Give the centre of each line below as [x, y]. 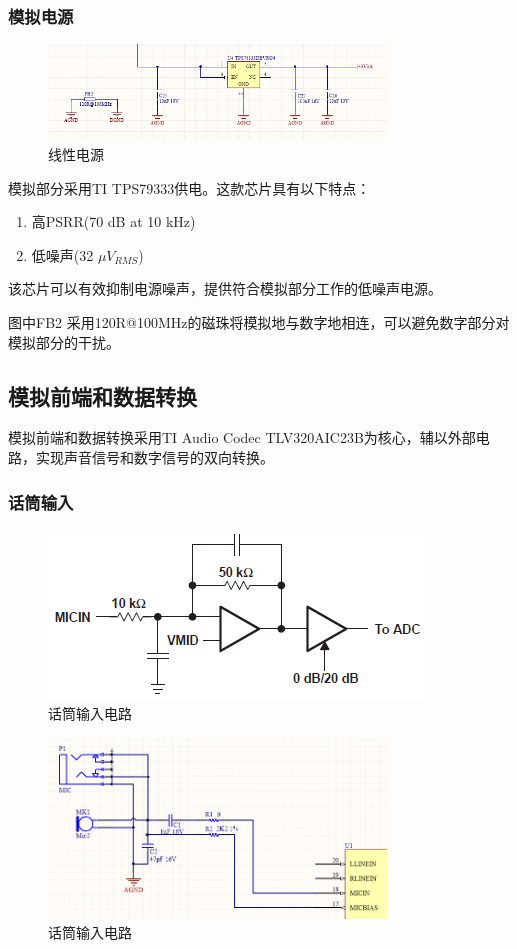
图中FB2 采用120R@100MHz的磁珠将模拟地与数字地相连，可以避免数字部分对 [259, 322]
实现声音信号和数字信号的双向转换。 [154, 457]
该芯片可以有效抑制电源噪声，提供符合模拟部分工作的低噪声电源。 [225, 288]
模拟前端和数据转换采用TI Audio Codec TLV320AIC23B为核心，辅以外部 [242, 437]
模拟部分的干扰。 [64, 341]
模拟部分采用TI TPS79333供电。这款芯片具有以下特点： [189, 187]
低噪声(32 [62, 254]
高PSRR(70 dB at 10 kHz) [113, 221]
